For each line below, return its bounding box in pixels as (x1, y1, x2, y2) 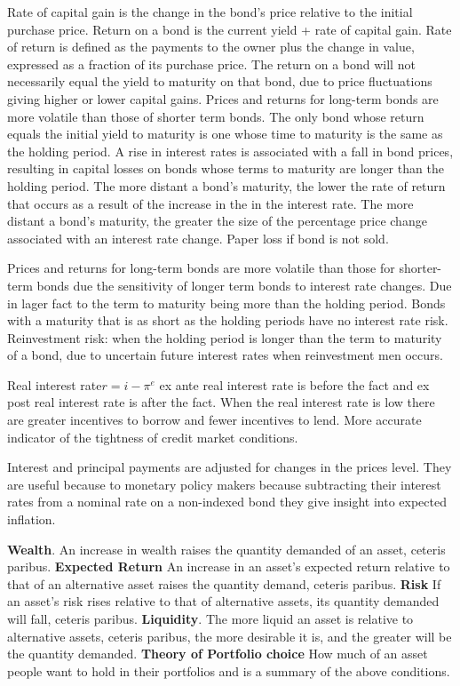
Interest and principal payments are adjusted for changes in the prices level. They (7, 458, 452, 476)
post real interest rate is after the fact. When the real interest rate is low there (7, 393, 435, 411)
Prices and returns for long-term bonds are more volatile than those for (7, 259, 395, 277)
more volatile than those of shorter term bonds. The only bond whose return (7, 107, 424, 125)
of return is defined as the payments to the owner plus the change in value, (7, 37, 415, 56)
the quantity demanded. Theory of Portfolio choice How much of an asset (7, 644, 428, 663)
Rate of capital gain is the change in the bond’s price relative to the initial (7, 3, 413, 20)
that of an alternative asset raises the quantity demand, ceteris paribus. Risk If (7, 574, 441, 593)
